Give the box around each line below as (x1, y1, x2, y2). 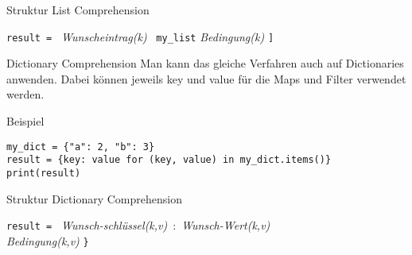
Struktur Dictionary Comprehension (6, 190, 182, 207)
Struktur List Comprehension (6, 2, 150, 17)
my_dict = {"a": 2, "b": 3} (6, 141, 155, 153)
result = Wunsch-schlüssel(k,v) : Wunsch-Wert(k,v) (6, 217, 270, 234)
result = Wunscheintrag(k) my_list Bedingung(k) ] (6, 28, 274, 44)
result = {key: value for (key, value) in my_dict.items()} (6, 154, 332, 166)
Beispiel (6, 113, 45, 129)
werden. (6, 86, 45, 102)
